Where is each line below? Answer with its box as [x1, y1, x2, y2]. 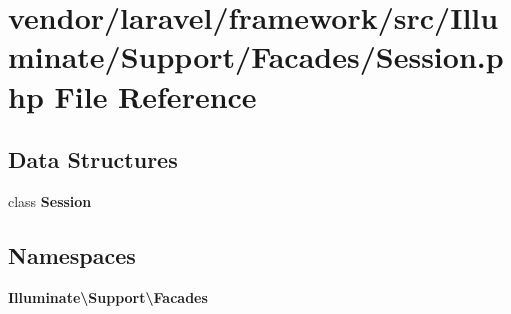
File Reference [54, 75, 257, 116]
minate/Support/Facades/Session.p [8, 36, 504, 77]
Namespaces [8, 239, 136, 270]
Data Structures [8, 144, 178, 175]
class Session [8, 190, 92, 211]
